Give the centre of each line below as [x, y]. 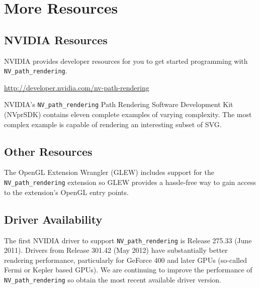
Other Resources [48, 151]
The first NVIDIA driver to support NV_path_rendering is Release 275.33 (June [128, 240]
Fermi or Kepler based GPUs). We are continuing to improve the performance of [128, 270]
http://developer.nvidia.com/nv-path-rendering [77, 87]
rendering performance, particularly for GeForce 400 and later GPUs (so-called [125, 260]
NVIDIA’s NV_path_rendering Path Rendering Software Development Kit [119, 104]
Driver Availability [53, 219]
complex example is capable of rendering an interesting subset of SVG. [113, 124]
